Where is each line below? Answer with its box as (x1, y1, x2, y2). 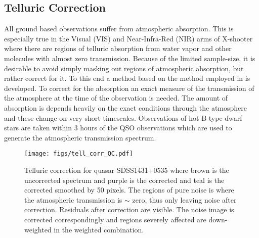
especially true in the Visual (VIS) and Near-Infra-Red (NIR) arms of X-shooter (4, 33, 253, 43)
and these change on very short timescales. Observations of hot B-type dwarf (4, 112, 242, 123)
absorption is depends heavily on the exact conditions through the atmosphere (4, 102, 247, 113)
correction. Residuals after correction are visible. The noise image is (24, 204, 234, 215)
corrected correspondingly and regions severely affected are (24, 214, 206, 224)
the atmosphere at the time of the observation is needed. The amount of (4, 92, 228, 103)
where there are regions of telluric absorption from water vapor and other (4, 43, 232, 54)
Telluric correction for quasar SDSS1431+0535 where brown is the (24, 164, 229, 175)
